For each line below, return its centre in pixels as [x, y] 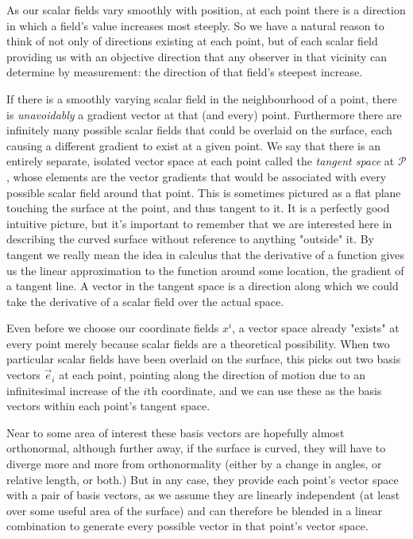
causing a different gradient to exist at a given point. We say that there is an [193, 145]
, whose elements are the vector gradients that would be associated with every [197, 176]
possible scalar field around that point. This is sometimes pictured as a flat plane [204, 192]
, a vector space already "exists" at [316, 328]
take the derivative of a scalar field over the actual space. [145, 301]
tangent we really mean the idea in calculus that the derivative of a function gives [206, 254]
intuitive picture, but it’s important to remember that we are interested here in [199, 223]
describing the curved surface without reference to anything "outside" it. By [190, 239]
